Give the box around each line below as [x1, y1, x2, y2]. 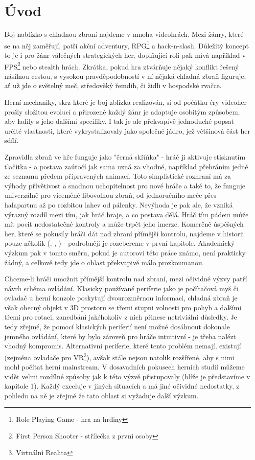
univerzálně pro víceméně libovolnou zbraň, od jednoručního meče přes [4, 190, 217, 200]
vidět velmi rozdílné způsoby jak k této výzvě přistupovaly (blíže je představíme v [4, 371, 251, 381]
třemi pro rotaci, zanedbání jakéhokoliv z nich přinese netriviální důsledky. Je [4, 312, 237, 322]
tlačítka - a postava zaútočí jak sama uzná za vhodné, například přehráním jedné [4, 161, 248, 171]
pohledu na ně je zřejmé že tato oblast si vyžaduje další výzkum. [4, 390, 199, 400]
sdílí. [4, 135, 19, 145]
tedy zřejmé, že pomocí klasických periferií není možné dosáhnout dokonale [4, 322, 230, 332]
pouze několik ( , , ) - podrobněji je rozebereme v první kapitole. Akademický [4, 238, 235, 248]
